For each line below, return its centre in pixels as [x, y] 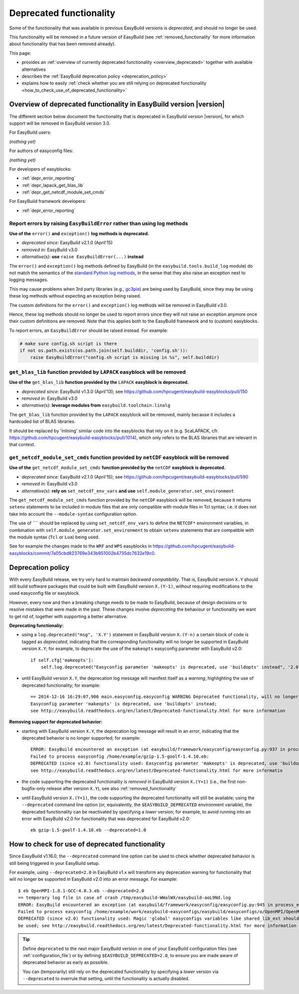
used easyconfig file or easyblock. [45, 593]
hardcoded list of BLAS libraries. [42, 422]
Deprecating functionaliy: [36, 626]
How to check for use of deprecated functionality [87, 844]
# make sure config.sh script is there [68, 343]
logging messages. [29, 280]
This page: [20, 53]
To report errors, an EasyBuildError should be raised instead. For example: [88, 330]
